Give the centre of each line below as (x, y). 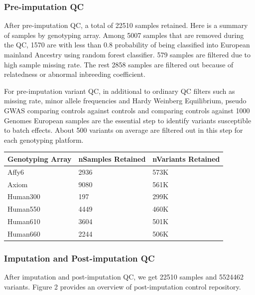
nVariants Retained (186, 158)
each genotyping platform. (44, 140)
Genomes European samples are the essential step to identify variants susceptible (128, 120)
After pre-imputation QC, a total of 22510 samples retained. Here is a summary (126, 25)
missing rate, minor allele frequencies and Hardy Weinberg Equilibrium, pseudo (125, 101)
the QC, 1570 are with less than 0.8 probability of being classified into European (127, 45)
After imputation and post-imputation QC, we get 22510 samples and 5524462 (124, 277)
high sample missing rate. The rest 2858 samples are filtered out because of (119, 64)
